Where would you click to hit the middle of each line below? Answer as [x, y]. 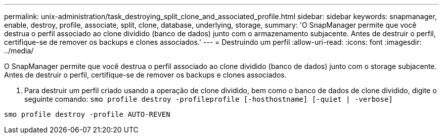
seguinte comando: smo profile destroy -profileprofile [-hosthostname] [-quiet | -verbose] [209, 99]
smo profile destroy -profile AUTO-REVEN [87, 114]
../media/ [19, 51]
